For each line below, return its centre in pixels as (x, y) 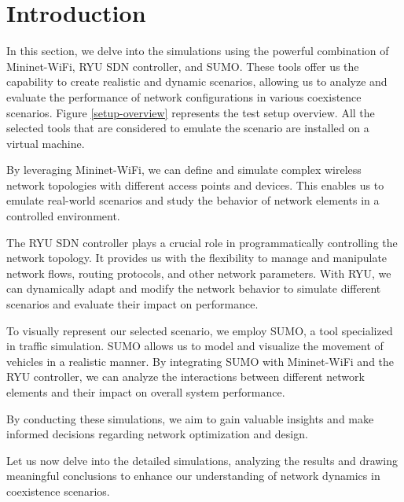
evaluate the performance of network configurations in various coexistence (184, 96)
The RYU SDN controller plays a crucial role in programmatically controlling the (202, 242)
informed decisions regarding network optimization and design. (157, 434)
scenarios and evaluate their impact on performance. (132, 304)
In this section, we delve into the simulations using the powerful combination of (198, 51)
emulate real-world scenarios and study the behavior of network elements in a (193, 200)
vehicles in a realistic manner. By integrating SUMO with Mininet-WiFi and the (200, 361)
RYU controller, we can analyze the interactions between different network (185, 376)
